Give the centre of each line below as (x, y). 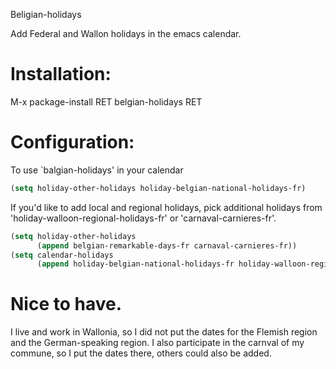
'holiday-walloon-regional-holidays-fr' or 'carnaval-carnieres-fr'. (143, 218)
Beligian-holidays (46, 14)
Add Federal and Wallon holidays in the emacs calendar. (126, 33)
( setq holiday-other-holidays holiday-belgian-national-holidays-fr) (158, 188)
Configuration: (72, 142)
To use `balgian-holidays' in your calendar (97, 170)
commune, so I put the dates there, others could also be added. (141, 353)
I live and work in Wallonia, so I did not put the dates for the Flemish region (164, 332)
